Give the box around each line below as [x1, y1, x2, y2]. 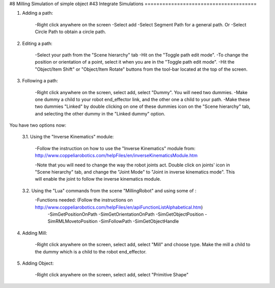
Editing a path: [22, 40, 53, 46]
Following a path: [22, 78, 58, 84]
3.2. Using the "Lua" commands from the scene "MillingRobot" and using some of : [22, 187, 197, 193]
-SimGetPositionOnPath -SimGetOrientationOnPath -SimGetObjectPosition [47, 211, 204, 217]
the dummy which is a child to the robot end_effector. [35, 248, 147, 254]
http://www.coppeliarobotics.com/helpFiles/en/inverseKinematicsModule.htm [35, 153, 198, 159]
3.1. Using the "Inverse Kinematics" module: [22, 134, 114, 140]
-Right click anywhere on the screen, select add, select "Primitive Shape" [35, 272, 188, 278]
